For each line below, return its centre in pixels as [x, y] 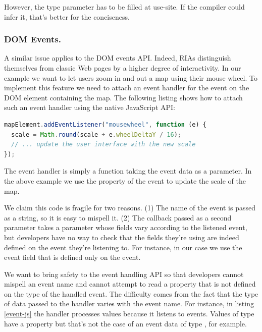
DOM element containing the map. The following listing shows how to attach [123, 97]
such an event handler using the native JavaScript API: [90, 107]
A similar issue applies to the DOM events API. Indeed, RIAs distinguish [118, 58]
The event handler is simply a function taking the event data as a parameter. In [128, 171]
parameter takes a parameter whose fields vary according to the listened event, [126, 227]
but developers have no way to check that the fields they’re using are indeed [122, 237]
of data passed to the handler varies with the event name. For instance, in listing [129, 303]
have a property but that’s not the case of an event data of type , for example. [125, 323]
